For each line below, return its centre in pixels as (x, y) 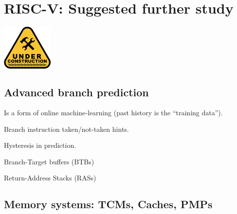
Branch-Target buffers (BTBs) (49, 161)
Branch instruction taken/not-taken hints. (66, 129)
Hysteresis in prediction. (40, 145)
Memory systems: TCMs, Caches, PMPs (108, 204)
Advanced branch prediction (76, 92)
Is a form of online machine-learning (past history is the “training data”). (113, 113)
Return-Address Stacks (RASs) (50, 178)
